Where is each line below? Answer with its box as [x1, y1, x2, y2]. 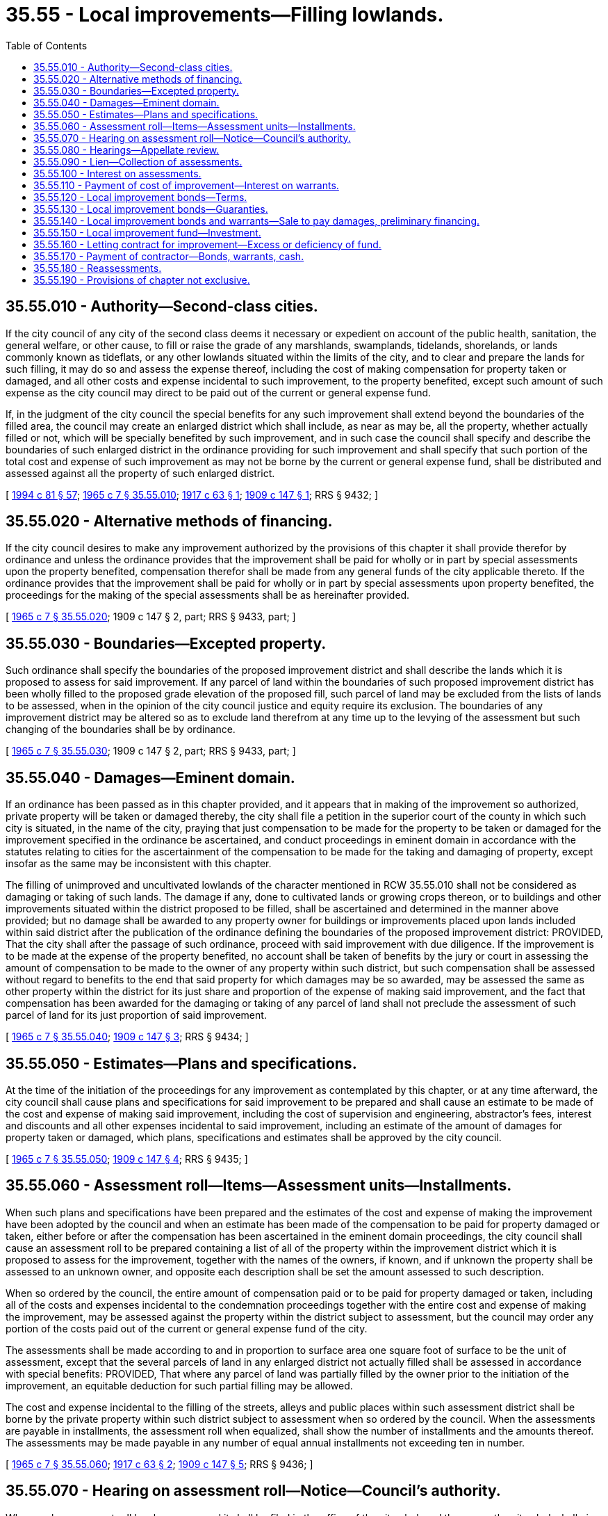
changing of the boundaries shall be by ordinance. [6, 723, 236, 736]
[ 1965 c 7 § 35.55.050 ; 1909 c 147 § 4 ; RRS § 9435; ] [6, 1152, 248, 1165]
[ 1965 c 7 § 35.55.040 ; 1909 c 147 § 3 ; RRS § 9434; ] [6, 1031, 249, 1043]
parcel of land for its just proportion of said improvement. [6, 1009, 267, 1022]
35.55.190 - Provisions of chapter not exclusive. [33, 273, 250, 286]
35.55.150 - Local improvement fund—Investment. [33, 226, 261, 239]
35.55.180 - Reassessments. [33, 261, 162, 274]
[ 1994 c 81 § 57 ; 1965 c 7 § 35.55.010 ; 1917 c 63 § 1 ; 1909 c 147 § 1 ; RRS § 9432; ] [6, 488, 379, 501]
